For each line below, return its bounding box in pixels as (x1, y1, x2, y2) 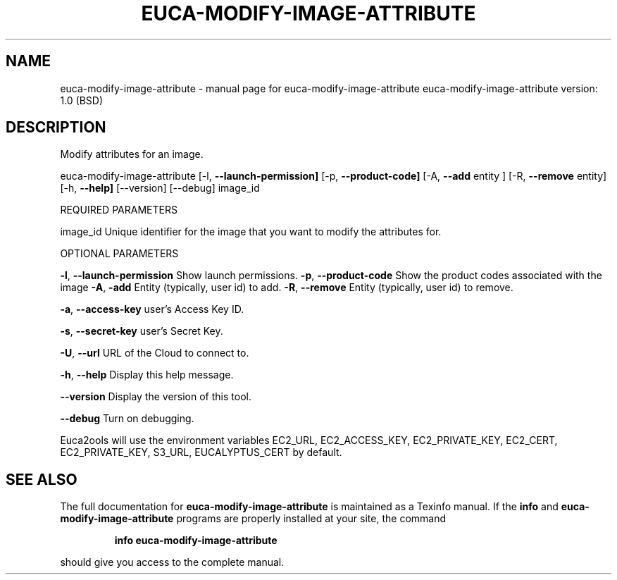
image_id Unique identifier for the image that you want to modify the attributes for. (60, 226, 442, 238)
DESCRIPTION (6, 118, 106, 137)
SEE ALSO (6, 470, 77, 488)
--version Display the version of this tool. (60, 390, 251, 403)
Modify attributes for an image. (60, 148, 204, 161)
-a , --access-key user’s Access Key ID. (60, 303, 244, 316)
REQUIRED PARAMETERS (60, 204, 177, 216)
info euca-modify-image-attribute (114, 534, 278, 547)
